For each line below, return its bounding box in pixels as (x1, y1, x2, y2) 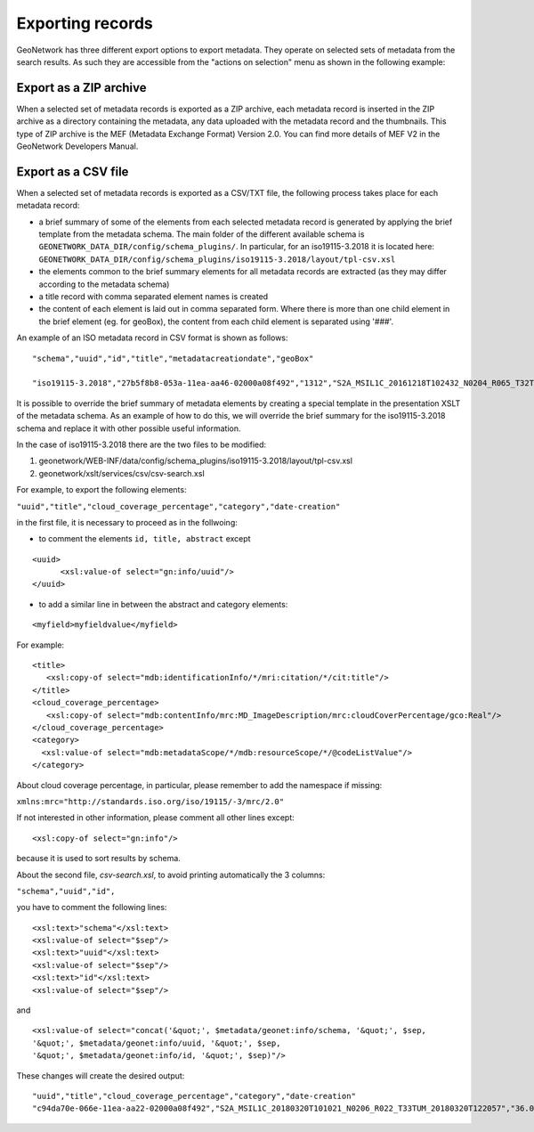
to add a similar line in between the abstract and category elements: (38, 599, 288, 609)
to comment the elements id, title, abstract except (38, 533, 251, 544)
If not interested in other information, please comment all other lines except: (16, 812, 295, 823)
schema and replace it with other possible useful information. (16, 423, 241, 434)
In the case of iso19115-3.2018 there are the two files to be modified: (16, 439, 267, 450)
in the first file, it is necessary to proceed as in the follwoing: (16, 517, 238, 527)
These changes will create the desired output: (16, 1070, 185, 1081)
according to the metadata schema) (38, 279, 170, 289)
